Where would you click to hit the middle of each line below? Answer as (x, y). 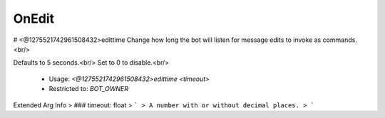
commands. (340, 40)
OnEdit (34, 18)
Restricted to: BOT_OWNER (88, 89)
